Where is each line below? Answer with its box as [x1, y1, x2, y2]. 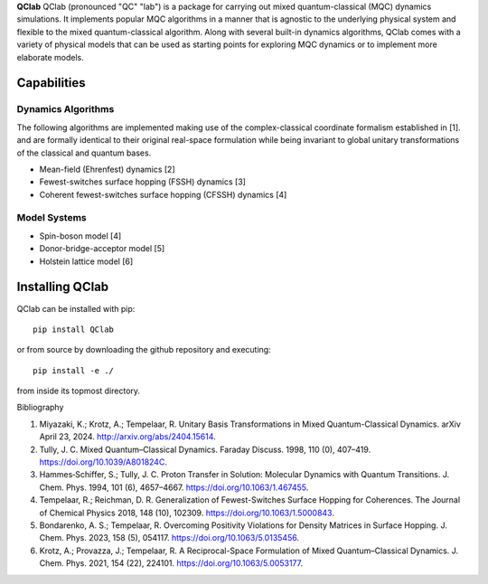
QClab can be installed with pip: [16, 303, 136, 314]
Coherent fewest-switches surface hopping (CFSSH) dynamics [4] [39, 189, 287, 200]
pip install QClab [33, 324, 115, 334]
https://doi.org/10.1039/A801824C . [39, 457, 167, 467]
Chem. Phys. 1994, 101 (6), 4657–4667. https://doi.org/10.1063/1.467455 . [39, 482, 309, 493]
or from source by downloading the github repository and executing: [16, 344, 271, 355]
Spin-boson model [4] [39, 231, 122, 241]
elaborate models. [16, 52, 85, 62]
